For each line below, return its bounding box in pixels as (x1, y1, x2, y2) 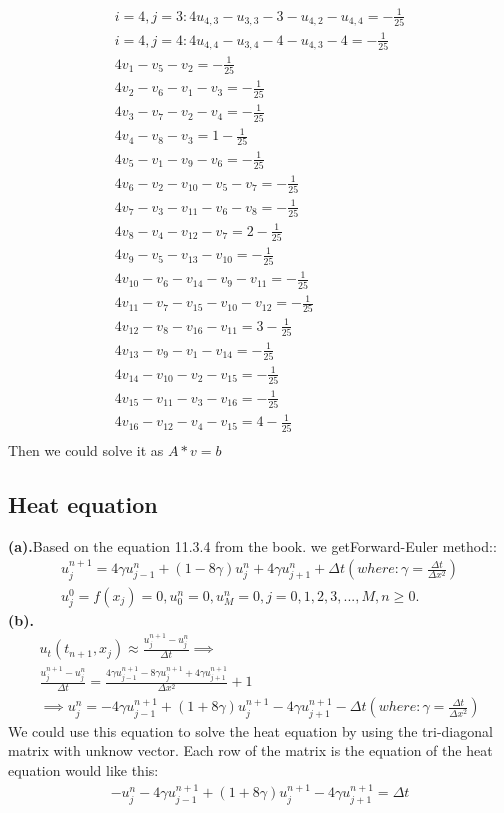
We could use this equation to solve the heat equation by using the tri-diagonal (8, 720, 493, 741)
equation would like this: (8, 760, 159, 780)
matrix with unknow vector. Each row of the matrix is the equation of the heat (8, 740, 493, 761)
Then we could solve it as (8, 439, 164, 460)
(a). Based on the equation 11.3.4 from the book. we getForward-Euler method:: (8, 535, 497, 556)
